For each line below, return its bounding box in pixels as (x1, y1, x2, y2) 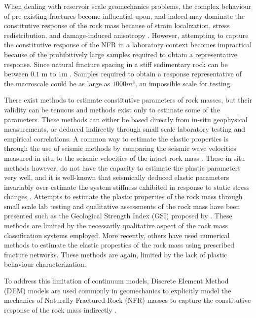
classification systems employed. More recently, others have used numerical (4, 230, 230, 240)
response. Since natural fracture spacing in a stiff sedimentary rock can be (4, 59, 228, 69)
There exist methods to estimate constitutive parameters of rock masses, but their (4, 95, 253, 105)
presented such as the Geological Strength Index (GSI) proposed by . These (4, 211, 232, 221)
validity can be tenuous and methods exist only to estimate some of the (4, 104, 220, 114)
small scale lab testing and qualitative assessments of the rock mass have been (4, 201, 240, 211)
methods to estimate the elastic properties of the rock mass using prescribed (4, 240, 235, 250)
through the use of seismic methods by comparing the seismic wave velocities (4, 143, 236, 153)
